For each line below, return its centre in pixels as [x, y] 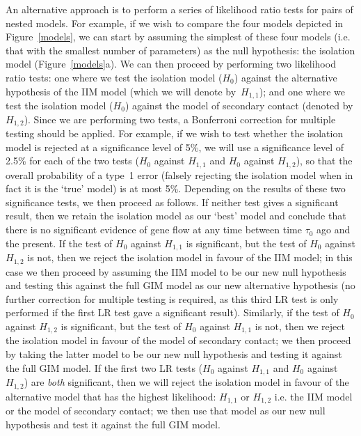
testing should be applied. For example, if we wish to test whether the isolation [175, 133]
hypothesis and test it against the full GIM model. [113, 424]
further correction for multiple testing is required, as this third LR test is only [172, 298]
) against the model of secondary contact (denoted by [239, 106]
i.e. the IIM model [313, 396]
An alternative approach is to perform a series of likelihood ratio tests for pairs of [179, 9]
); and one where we [302, 91]
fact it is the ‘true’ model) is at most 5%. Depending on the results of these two [176, 188]
